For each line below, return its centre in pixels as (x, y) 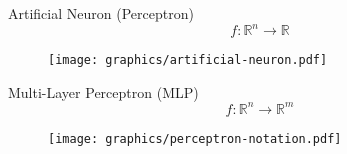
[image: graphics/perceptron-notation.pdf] (195, 138)
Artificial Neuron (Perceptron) (101, 13)
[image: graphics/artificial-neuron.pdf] (188, 60)
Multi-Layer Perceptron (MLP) (103, 91)
